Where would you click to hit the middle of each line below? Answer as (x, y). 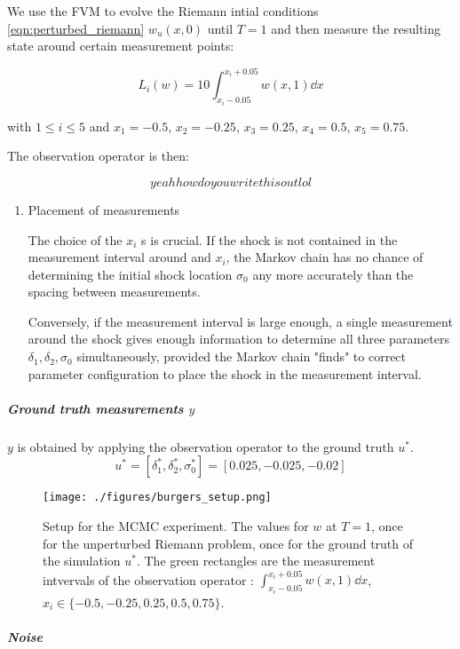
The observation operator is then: (98, 156)
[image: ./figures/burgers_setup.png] (157, 498)
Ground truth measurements (95, 408)
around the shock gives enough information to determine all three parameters (238, 339)
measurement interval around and (119, 257)
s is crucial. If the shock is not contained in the (270, 239)
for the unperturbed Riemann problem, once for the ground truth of (228, 543)
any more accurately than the (333, 274)
